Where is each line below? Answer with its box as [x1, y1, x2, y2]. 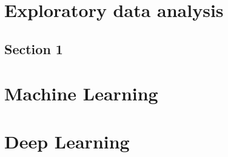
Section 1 [4, 39, 63, 58]
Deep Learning [4, 128, 130, 153]
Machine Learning [4, 81, 158, 106]
